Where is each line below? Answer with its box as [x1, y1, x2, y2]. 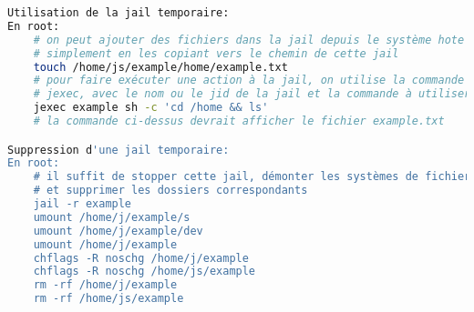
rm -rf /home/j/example [33, 278, 178, 292]
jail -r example [33, 197, 132, 211]
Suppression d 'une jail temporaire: [7, 143, 230, 156]
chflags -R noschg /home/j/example [33, 251, 249, 265]
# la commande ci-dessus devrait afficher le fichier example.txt [33, 115, 445, 127]
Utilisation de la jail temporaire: [7, 6, 230, 19]
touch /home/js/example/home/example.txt [33, 60, 288, 74]
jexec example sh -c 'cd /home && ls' [33, 101, 269, 115]
